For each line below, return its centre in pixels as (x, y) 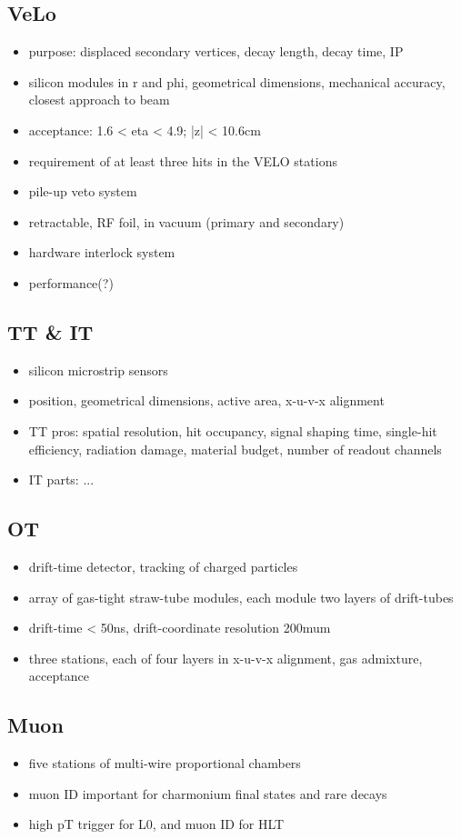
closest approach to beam (99, 100)
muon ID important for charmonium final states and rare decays (208, 793)
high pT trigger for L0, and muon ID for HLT (156, 824)
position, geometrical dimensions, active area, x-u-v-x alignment (206, 400)
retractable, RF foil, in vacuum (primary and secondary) (186, 221)
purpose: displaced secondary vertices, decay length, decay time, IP (216, 51)
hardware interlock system (102, 252)
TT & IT (50, 331)
